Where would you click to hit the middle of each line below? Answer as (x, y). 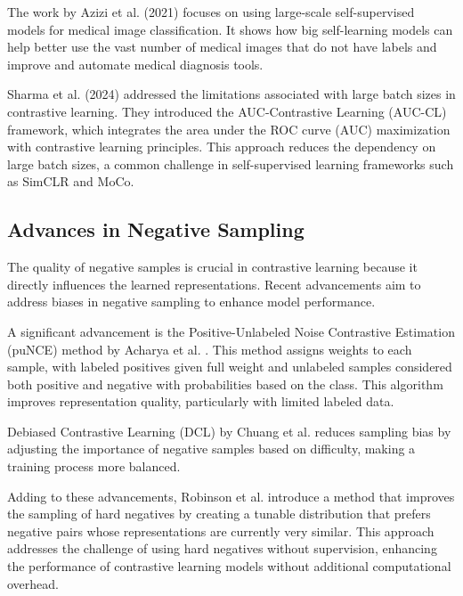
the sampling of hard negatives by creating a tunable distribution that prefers (219, 514)
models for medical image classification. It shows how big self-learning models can (230, 29)
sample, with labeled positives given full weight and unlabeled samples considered (230, 367)
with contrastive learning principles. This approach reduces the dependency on (222, 147)
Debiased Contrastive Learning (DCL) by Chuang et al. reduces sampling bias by (229, 431)
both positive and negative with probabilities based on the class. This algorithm (225, 384)
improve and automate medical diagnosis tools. (135, 64)
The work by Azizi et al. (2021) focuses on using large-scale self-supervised (211, 12)
